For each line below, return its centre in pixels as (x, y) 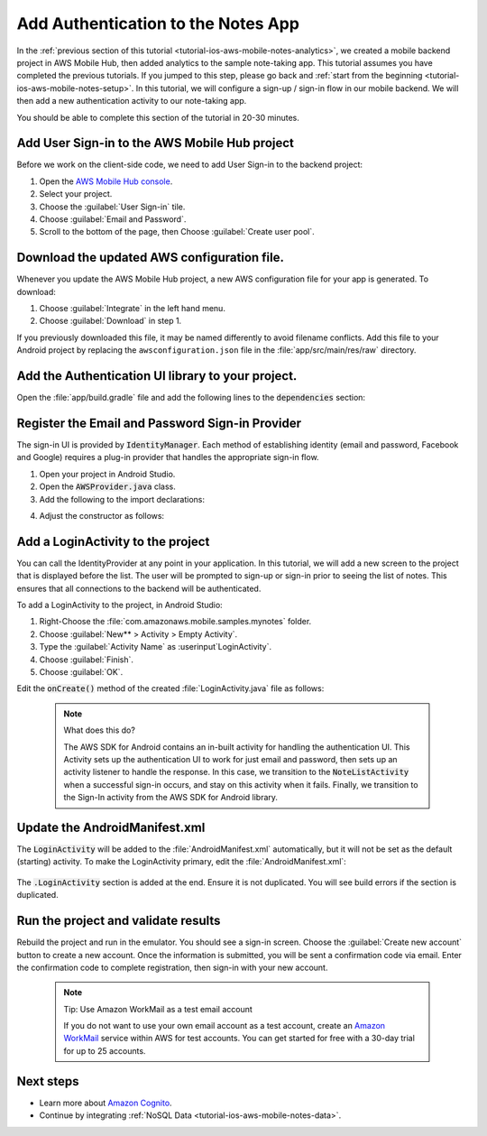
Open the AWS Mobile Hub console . (106, 181)
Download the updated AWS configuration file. (150, 258)
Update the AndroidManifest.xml (111, 827)
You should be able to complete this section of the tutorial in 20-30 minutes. (158, 117)
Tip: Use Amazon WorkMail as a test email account (158, 1009)
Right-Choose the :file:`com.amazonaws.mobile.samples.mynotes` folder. (175, 622)
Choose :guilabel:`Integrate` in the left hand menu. (132, 309)
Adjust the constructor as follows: (102, 515)
